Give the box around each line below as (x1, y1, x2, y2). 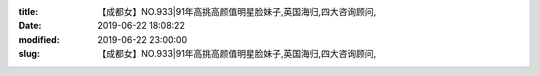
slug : (18, 48, 40, 60)
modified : (18, 33, 60, 45)
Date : (18, 20, 42, 32)
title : (18, 6, 39, 17)
